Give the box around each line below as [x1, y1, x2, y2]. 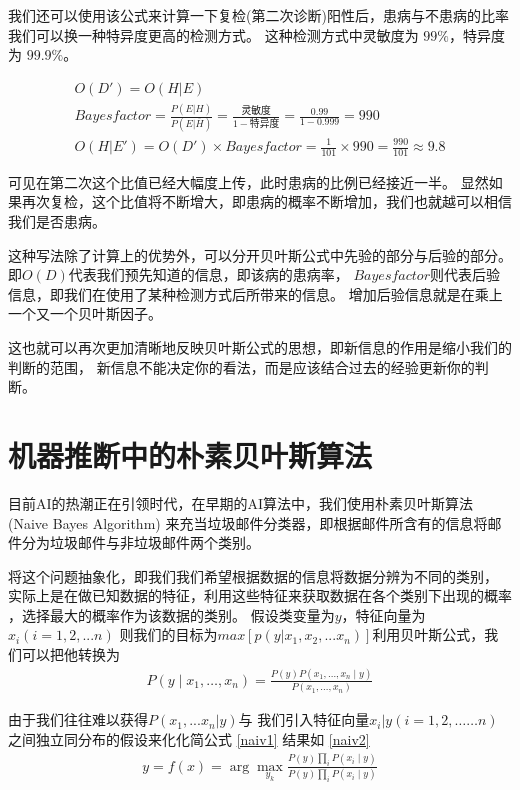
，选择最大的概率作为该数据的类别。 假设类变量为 [8, 604, 335, 625]
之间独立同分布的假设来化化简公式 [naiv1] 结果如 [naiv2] [8, 728, 370, 749]
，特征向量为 [341, 604, 426, 625]
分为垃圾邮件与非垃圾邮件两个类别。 [21, 532, 260, 553]
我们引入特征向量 [257, 709, 370, 730]
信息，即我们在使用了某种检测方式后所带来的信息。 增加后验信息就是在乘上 [8, 283, 503, 304]
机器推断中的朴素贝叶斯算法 [8, 434, 373, 475]
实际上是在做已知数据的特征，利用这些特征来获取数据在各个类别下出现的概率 [8, 585, 512, 606]
